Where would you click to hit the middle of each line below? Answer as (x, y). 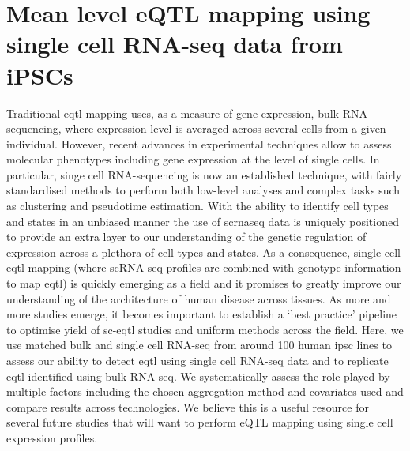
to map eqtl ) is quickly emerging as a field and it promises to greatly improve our (204, 283)
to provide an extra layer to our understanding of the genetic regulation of (186, 237)
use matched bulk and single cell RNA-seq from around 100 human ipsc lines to (199, 345)
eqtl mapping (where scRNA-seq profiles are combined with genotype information (204, 267)
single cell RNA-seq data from (175, 44)
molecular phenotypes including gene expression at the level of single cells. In (193, 159)
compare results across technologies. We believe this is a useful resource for (188, 406)
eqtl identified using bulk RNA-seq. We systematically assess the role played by (198, 376)
